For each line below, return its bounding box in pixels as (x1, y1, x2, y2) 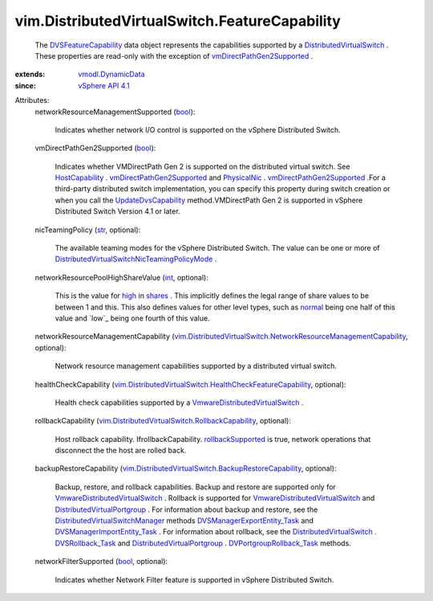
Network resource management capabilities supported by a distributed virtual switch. (55, 362, 337, 371)
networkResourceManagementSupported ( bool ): (34, 107, 196, 117)
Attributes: (14, 96, 50, 105)
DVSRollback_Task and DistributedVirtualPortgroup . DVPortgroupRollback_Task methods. (55, 538, 352, 548)
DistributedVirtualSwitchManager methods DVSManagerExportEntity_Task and (55, 516, 314, 525)
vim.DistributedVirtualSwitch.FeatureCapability (14, 12, 341, 30)
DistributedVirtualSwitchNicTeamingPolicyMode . (55, 254, 217, 264)
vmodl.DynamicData (78, 69, 145, 80)
